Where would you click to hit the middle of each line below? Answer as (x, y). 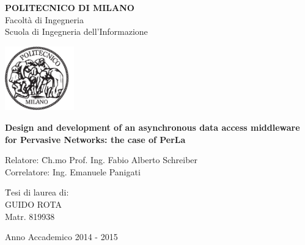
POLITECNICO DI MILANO (70, 7)
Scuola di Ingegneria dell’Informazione (76, 31)
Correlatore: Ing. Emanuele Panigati (73, 171)
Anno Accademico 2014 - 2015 (61, 237)
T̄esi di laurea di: (37, 192)
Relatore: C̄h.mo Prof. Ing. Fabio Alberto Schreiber (101, 160)
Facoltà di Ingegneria (44, 19)
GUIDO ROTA (34, 204)
